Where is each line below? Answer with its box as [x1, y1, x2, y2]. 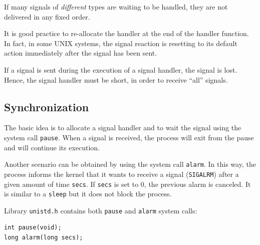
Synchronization [4, 99, 89, 114]
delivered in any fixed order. [4, 11, 90, 22]
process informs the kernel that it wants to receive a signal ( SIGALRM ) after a [4, 168, 239, 179]
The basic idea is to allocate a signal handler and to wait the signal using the [4, 122, 241, 133]
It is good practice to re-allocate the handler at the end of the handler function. [4, 28, 249, 39]
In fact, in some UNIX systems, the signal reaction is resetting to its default [4, 38, 237, 48]
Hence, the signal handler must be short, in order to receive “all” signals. [4, 74, 228, 85]
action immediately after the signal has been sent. [4, 48, 157, 58]
